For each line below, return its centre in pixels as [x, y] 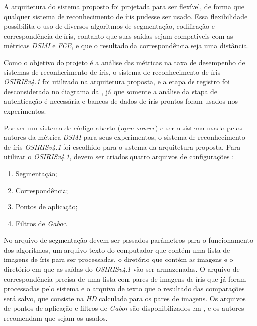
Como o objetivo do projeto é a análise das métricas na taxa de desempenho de [125, 62]
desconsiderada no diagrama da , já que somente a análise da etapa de [111, 91]
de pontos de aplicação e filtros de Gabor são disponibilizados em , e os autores [124, 308]
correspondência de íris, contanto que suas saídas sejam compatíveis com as [119, 35]
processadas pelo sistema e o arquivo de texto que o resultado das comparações [124, 289]
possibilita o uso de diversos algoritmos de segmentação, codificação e [109, 26]
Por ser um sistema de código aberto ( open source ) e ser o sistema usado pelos [123, 127]
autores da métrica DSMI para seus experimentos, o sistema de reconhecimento [125, 137]
